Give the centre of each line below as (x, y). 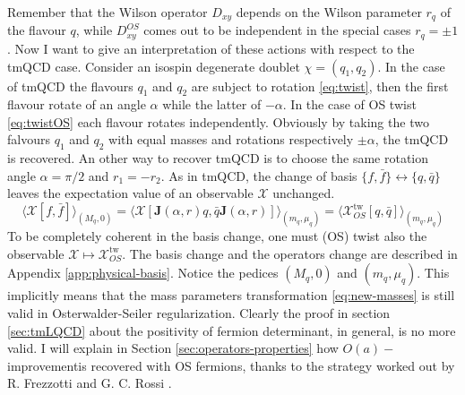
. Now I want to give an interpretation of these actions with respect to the (211, 48)
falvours (29, 139)
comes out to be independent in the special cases (277, 30)
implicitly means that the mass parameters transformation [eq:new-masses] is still (231, 295)
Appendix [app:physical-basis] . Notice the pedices (143, 273)
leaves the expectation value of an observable (130, 193)
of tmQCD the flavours (70, 86)
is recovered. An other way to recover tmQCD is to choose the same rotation (218, 158)
